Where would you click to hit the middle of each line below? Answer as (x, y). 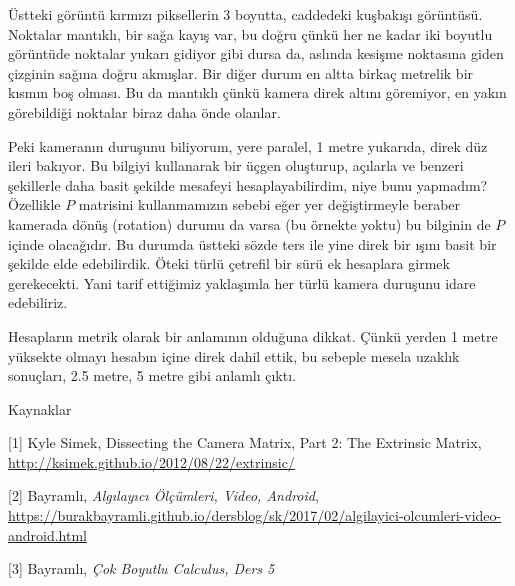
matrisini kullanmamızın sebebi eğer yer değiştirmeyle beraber (269, 204)
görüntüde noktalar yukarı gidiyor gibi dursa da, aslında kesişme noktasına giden (256, 53)
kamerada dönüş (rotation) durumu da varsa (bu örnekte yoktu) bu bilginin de (249, 223)
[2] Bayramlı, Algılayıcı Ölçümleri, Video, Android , (163, 495)
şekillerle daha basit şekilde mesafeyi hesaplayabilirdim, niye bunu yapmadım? (248, 184)
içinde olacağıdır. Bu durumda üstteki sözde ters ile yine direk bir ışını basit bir (252, 243)
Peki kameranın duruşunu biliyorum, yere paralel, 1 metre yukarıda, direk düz (248, 145)
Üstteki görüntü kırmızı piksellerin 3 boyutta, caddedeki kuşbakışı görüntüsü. (245, 14)
